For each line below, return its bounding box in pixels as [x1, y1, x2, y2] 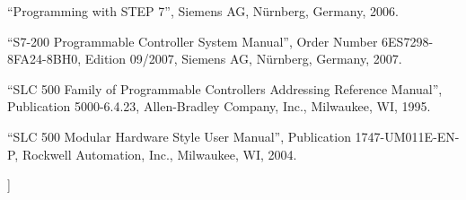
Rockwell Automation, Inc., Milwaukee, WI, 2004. [22, 144, 297, 163]
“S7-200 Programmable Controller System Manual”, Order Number [7, 31, 378, 50]
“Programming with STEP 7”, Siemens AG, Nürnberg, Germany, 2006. [7, 2, 399, 20]
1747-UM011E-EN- [355, 126, 460, 145]
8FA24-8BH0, [7, 49, 82, 68]
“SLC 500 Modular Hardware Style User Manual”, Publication [7, 126, 351, 145]
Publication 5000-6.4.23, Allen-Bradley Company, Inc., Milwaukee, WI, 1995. [7, 97, 431, 116]
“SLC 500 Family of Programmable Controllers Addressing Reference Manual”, [7, 79, 443, 98]
